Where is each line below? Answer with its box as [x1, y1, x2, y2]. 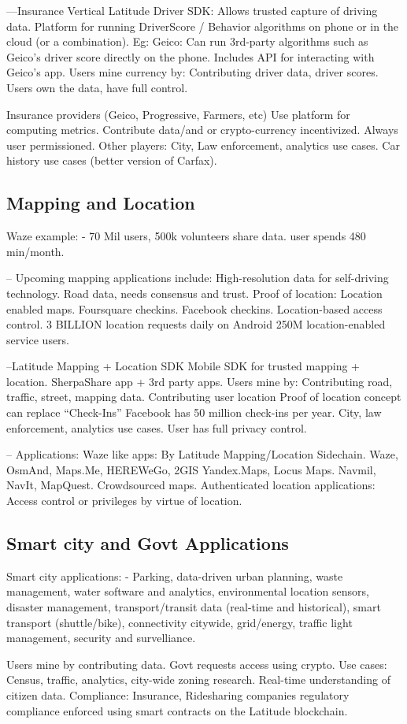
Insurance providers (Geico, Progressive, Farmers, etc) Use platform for [6, 106, 350, 122]
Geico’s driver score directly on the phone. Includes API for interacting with [6, 48, 375, 65]
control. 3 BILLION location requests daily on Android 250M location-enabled [6, 316, 386, 332]
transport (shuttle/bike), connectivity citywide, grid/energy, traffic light [6, 614, 353, 630]
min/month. [6, 243, 65, 259]
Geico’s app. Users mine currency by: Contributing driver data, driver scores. [6, 64, 379, 80]
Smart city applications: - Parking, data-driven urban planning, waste [6, 567, 343, 584]
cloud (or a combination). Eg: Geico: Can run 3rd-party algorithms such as [6, 33, 368, 50]
